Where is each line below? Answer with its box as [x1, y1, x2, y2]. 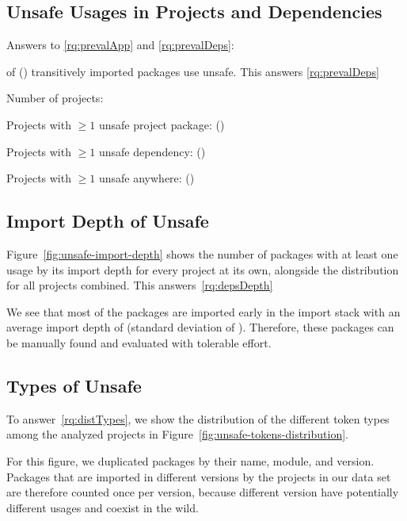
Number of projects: [6, 90, 104, 106]
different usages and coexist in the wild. [6, 499, 199, 515]
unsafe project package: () [98, 116, 225, 132]
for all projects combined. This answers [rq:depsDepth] [6, 277, 273, 293]
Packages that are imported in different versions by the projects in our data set [6, 468, 391, 485]
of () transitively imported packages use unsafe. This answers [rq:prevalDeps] [6, 63, 379, 79]
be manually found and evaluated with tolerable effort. [6, 334, 272, 351]
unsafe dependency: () [98, 143, 206, 159]
